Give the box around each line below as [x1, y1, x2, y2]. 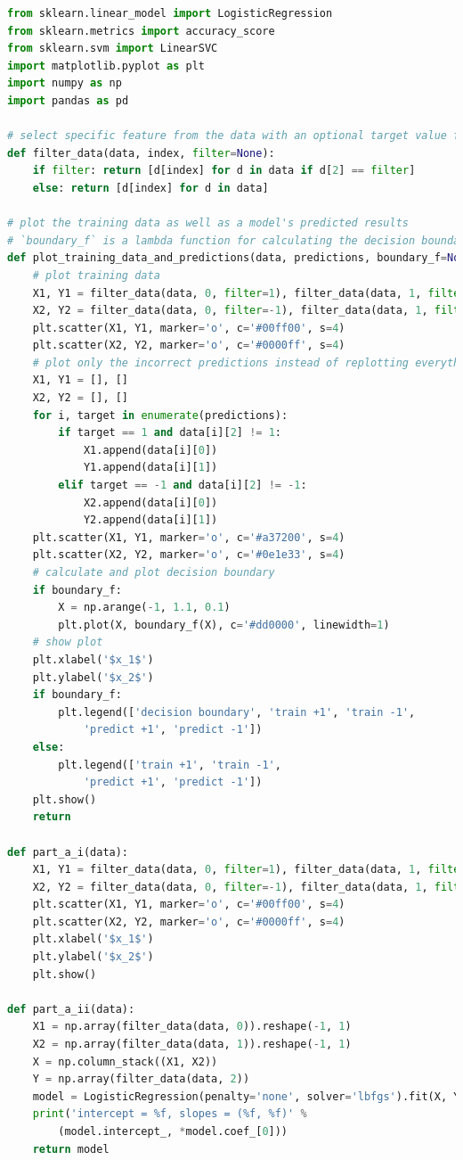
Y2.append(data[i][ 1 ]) [83, 514, 218, 527]
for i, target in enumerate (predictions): [32, 408, 288, 422]
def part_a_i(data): [7, 845, 129, 859]
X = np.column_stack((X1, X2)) [32, 1055, 218, 1068]
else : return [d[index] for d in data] [32, 181, 269, 194]
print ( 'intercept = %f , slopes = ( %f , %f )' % [32, 1107, 307, 1121]
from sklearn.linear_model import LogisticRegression [7, 7, 333, 20]
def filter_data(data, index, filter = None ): [7, 146, 275, 160]
